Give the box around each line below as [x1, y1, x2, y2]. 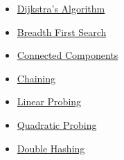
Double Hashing [17, 141, 85, 155]
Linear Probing [17, 94, 82, 109]
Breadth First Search [17, 24, 107, 39]
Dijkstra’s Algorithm [17, 1, 105, 15]
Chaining [17, 71, 56, 85]
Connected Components [17, 48, 118, 62]
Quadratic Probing [17, 117, 97, 132]
